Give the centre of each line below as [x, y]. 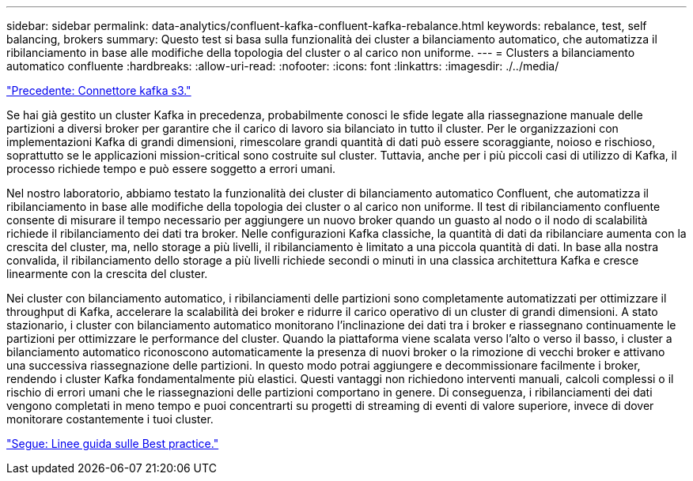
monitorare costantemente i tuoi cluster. [110, 419]
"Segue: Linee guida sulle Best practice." [113, 443]
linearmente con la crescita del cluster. [107, 274]
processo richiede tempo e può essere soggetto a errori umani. [171, 169]
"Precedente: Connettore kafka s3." [99, 90]
